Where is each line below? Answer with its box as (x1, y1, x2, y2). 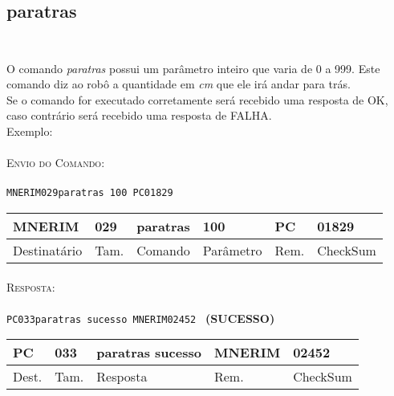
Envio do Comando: (6, 154, 105, 171)
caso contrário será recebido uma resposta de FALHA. (6, 107, 272, 124)
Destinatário (13, 241, 83, 259)
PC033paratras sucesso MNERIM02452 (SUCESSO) (6, 309, 275, 326)
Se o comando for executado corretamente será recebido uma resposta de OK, (6, 91, 388, 108)
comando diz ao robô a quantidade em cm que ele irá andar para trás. (6, 76, 351, 92)
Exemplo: (6, 122, 53, 139)
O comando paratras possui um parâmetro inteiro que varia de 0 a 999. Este (6, 59, 380, 76)
